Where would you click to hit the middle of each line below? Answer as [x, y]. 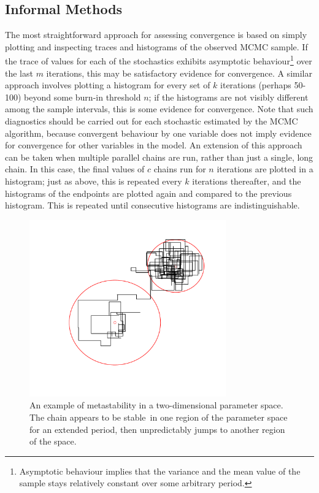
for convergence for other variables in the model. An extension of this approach [154, 145]
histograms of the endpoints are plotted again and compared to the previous [148, 193]
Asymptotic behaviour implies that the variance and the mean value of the [160, 471]
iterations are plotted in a [265, 169]
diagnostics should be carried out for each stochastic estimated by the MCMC [152, 121]
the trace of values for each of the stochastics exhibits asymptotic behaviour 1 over [159, 60]
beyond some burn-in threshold [83, 97]
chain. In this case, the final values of [75, 169]
